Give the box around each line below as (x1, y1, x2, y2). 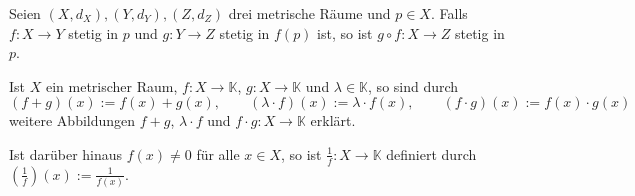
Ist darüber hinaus (9, 143, 123, 164)
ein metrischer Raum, (45, 75, 178, 96)
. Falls (430, 3, 468, 23)
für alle (196, 143, 240, 164)
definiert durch (386, 143, 477, 164)
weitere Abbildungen (9, 110, 136, 131)
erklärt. (310, 110, 356, 131)
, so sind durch (368, 75, 459, 96)
